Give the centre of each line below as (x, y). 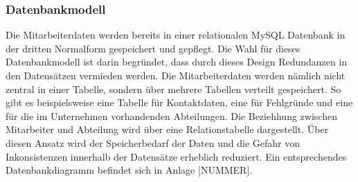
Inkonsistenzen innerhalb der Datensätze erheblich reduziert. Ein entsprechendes (176, 156)
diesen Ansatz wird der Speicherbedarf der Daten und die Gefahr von (153, 142)
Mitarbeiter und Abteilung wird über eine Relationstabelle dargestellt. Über (167, 129)
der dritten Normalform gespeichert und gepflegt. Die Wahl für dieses (153, 48)
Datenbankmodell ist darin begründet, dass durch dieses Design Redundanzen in (177, 62)
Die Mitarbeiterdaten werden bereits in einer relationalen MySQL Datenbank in (176, 35)
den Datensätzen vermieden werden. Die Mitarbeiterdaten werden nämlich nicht (176, 75)
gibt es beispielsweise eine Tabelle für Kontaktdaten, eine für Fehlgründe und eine (179, 102)
